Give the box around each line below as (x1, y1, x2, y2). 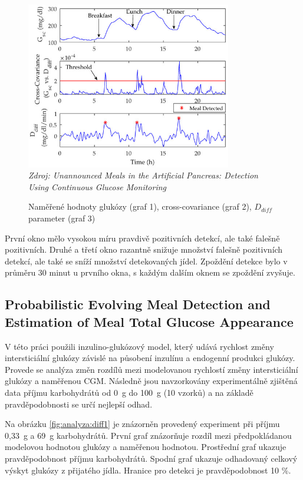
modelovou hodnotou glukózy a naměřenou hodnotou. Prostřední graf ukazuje (5, 441, 286, 453)
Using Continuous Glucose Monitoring (28, 180, 167, 193)
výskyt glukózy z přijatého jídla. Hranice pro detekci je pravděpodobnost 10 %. (5, 464, 291, 476)
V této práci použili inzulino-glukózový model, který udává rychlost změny (5, 340, 274, 352)
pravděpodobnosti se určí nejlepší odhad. (5, 398, 153, 410)
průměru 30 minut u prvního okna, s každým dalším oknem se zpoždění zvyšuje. (5, 266, 295, 279)
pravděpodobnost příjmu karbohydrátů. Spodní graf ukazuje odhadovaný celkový (5, 452, 298, 464)
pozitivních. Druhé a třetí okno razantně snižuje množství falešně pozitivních (5, 243, 283, 256)
